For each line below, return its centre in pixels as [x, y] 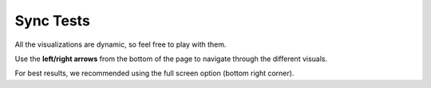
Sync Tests [53, 21]
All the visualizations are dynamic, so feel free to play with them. [121, 44]
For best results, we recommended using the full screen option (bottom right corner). [154, 73]
